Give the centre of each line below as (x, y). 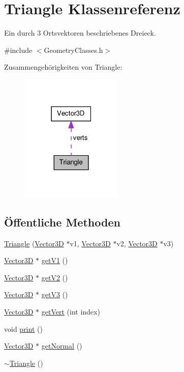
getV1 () (55, 260)
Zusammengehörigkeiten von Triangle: (63, 67)
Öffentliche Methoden (62, 222)
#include (18, 50)
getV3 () (55, 294)
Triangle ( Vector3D (34, 243)
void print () (23, 328)
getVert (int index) (71, 311)
